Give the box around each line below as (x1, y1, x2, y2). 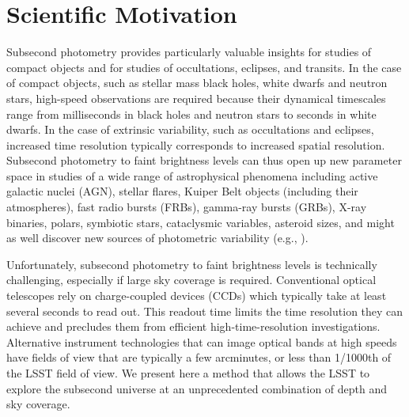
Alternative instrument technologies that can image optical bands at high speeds (6, 333, 397, 350)
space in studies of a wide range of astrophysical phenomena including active (6, 167, 378, 184)
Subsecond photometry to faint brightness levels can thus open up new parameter (6, 152, 402, 169)
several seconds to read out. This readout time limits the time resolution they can (6, 302, 403, 319)
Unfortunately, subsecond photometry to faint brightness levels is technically (6, 256, 377, 272)
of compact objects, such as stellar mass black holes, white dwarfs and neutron (6, 74, 388, 91)
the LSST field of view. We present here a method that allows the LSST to (6, 365, 370, 381)
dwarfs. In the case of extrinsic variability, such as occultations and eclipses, (6, 121, 374, 138)
